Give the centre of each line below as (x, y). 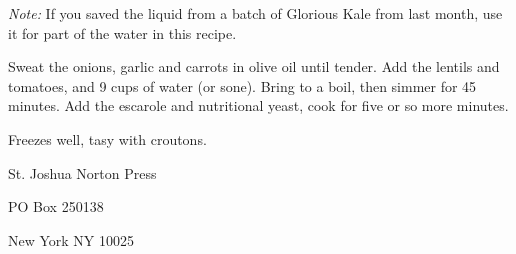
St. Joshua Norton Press (82, 172)
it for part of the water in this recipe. (122, 32)
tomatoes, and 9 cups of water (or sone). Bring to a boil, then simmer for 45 (242, 85)
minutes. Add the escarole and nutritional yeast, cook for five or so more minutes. (258, 105)
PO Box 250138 (56, 206)
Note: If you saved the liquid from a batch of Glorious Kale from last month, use (255, 13)
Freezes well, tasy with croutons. (107, 138)
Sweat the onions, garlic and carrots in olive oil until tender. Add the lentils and (254, 66)
